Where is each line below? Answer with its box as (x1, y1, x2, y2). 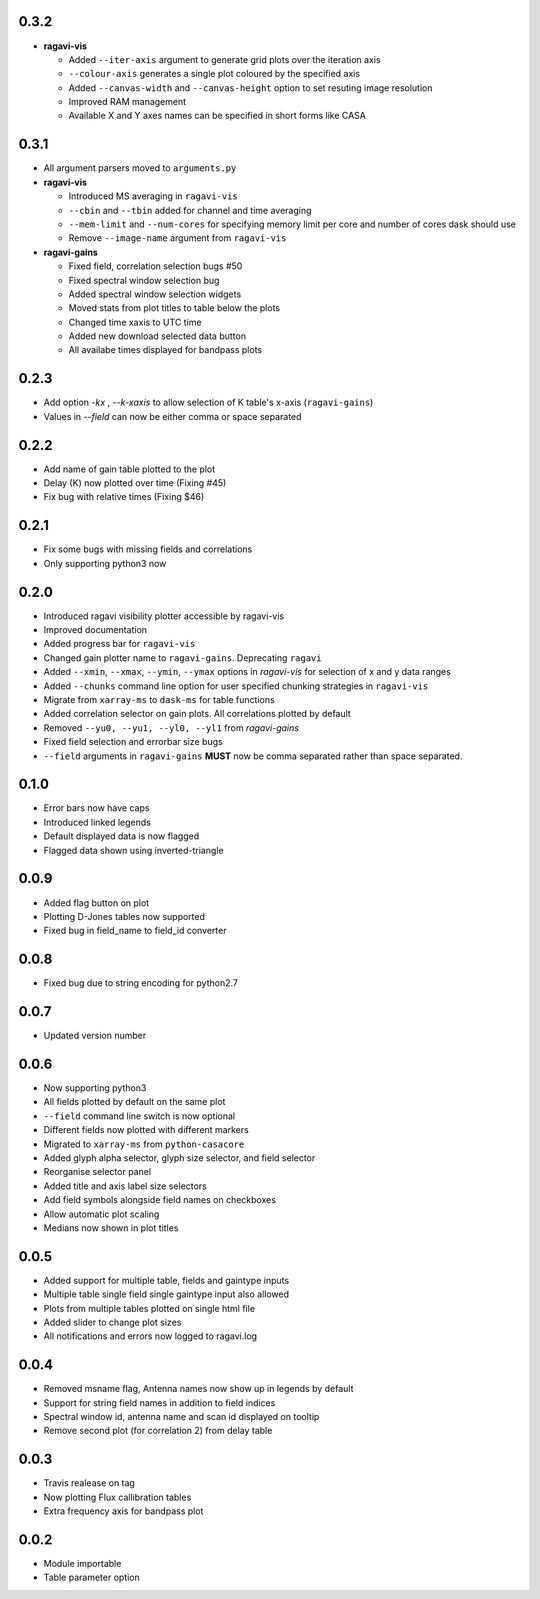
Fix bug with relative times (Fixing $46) (43, 491, 205, 503)
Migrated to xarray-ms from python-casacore (43, 1138, 245, 1150)
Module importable (43, 1558, 122, 1570)
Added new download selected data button (68, 330, 247, 342)
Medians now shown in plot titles (43, 1221, 179, 1234)
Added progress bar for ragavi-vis (43, 638, 196, 650)
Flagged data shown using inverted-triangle (43, 844, 224, 856)
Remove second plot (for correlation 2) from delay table (43, 1425, 273, 1437)
